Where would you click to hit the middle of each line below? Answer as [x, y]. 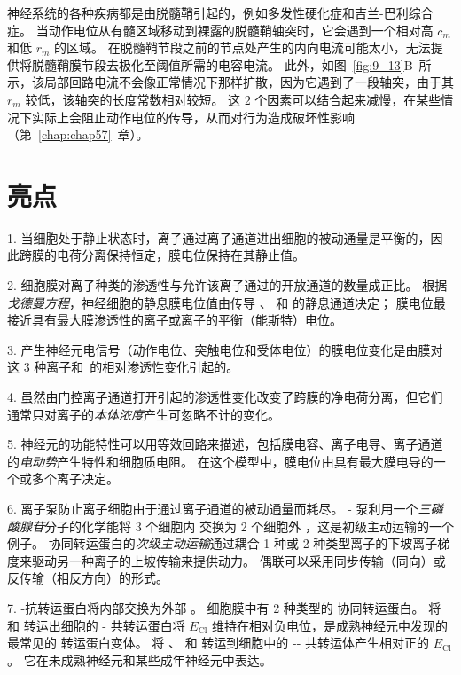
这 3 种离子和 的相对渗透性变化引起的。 [123, 367]
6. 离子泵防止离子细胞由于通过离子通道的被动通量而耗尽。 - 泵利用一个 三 [219, 508]
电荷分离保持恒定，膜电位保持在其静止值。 [180, 255]
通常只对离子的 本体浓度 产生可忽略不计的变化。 [144, 414]
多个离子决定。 [75, 479]
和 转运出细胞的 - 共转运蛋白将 [96, 625]
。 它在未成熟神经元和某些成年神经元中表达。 [140, 659]
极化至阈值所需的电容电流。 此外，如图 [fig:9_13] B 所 [275, 64]
